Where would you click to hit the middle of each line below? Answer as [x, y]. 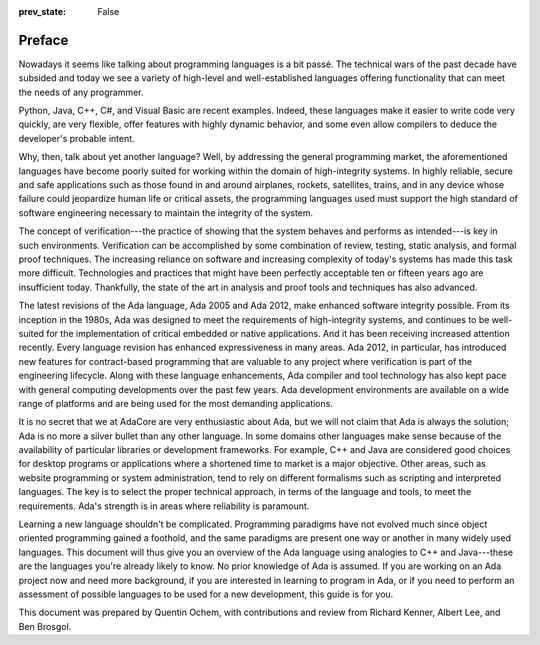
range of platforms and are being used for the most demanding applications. [176, 403]
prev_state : [42, 11]
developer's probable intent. [76, 138]
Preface [43, 40]
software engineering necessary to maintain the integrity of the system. [166, 212]
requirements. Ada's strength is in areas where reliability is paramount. [164, 506]
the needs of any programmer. [81, 92]
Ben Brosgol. [45, 626]
